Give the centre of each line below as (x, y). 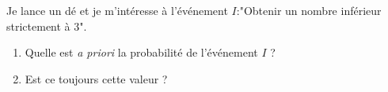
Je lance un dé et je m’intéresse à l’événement (117, 10)
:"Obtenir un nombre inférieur (309, 10)
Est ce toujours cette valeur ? (96, 78)
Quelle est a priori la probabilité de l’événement (141, 52)
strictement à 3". (47, 26)
